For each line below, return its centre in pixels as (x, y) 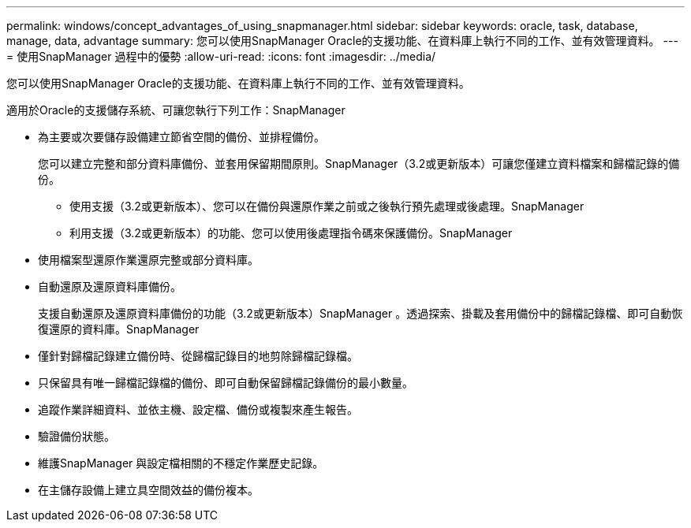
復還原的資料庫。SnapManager (119, 329)
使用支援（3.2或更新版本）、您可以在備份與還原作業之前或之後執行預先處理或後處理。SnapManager (327, 206)
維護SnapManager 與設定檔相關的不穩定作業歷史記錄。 (181, 463)
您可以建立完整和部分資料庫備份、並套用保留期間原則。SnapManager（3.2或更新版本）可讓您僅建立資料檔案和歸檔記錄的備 (359, 164)
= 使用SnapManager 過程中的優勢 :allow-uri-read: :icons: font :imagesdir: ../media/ (221, 56)
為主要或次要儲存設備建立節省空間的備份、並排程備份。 (181, 137)
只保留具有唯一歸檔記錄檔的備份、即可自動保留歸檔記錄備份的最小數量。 (226, 383)
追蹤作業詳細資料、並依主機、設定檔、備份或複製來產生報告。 (198, 409)
